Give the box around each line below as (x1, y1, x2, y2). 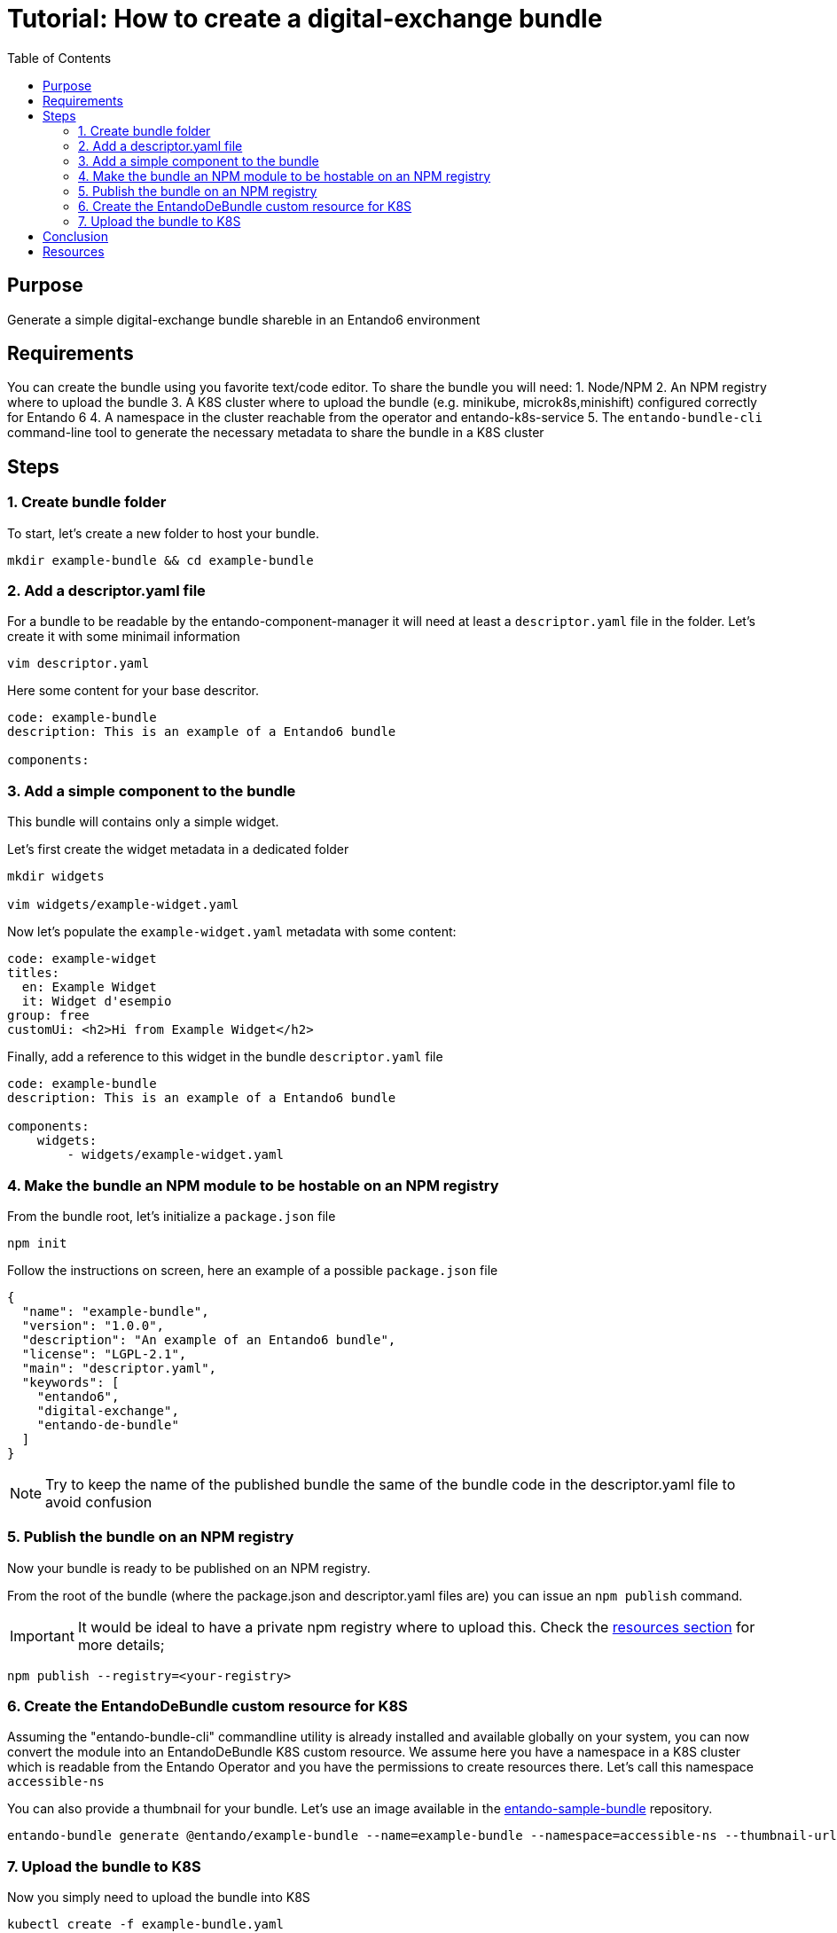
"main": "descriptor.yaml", (21, 1360, 217, 1375)
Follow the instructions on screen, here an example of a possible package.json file (7, 1262, 498, 1278)
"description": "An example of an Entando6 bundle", (21, 1332, 396, 1347)
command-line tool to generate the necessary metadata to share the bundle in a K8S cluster (7, 425, 544, 441)
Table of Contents (7, 50, 112, 66)
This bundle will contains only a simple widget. (7, 814, 279, 830)
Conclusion (43, 228, 109, 244)
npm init (7, 1235, 67, 1250)
